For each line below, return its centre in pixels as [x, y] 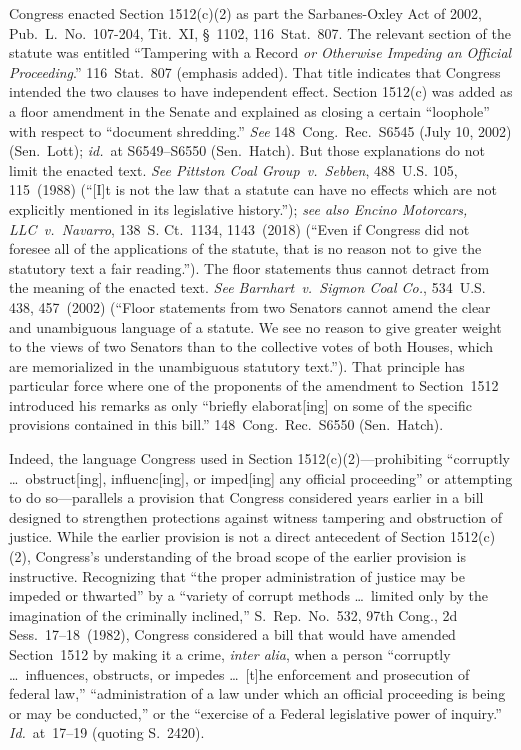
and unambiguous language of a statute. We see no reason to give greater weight [255, 326]
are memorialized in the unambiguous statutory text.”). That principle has [237, 365]
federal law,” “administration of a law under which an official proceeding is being [257, 693]
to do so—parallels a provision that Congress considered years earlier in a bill [246, 497]
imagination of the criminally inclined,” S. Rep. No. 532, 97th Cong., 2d [233, 614]
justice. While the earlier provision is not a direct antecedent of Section [227, 536]
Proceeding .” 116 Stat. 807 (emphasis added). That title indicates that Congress [255, 71]
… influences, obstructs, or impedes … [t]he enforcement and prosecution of [239, 673]
